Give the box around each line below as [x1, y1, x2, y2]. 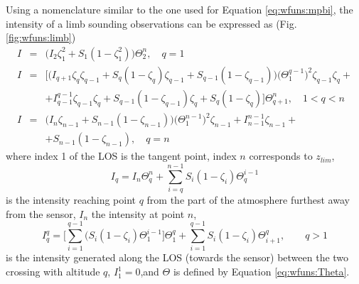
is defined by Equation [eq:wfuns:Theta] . [173, 264, 350, 279]
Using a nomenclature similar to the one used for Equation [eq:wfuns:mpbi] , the [6, 2, 353, 16]
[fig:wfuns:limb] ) [6, 30, 76, 45]
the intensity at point [91, 206, 185, 221]
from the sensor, [6, 206, 76, 221]
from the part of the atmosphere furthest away [146, 192, 350, 207]
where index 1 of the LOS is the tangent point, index [6, 148, 237, 163]
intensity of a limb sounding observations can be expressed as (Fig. [6, 16, 297, 31]
